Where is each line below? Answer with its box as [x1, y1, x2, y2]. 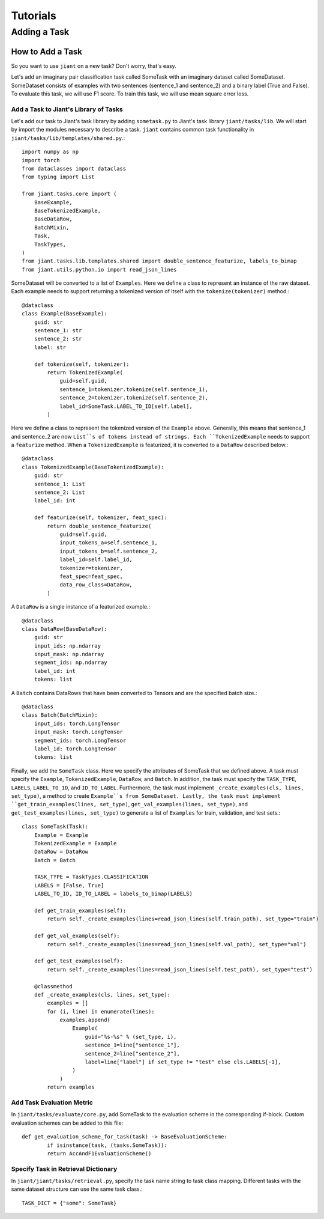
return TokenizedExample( [47, 369, 123, 375]
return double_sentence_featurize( [47, 523, 152, 529]
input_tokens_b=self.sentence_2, [59, 547, 158, 555]
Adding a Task [11, 26, 70, 37]
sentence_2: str [34, 335, 82, 342]
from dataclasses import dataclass [22, 165, 127, 172]
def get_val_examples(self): [34, 932, 120, 940]
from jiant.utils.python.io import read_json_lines [22, 266, 177, 273]
